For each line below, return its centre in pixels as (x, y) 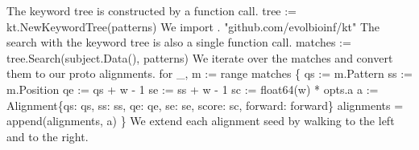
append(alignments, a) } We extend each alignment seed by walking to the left (201, 121)
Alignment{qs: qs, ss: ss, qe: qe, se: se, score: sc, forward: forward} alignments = (205, 105)
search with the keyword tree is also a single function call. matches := (179, 42)
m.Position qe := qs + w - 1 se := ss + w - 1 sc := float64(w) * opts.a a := (193, 89)
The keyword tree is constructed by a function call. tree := (152, 10)
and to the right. (48, 136)
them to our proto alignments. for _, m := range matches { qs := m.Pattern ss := (209, 73)
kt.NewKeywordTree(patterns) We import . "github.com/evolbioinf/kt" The (193, 26)
